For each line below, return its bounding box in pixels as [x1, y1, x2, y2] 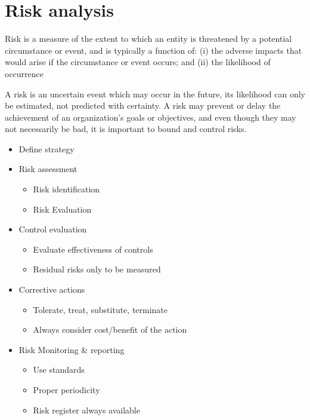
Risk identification [33, 183, 100, 195]
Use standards [33, 363, 85, 376]
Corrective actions [18, 283, 85, 296]
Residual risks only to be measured [33, 263, 161, 275]
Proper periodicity [33, 384, 100, 396]
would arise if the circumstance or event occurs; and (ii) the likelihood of [5, 56, 271, 68]
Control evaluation [18, 223, 87, 235]
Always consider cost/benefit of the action [33, 323, 187, 336]
